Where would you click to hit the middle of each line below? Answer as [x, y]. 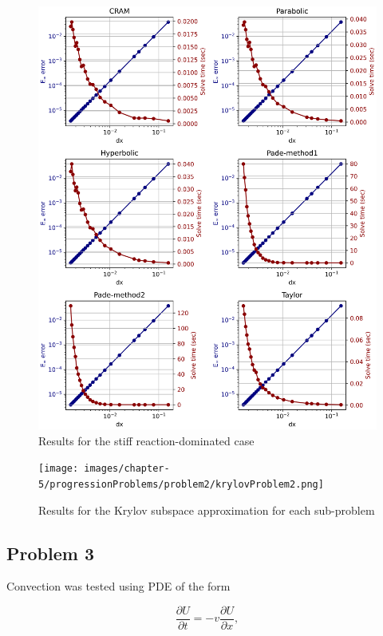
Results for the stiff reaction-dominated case [146, 440]
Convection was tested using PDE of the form [118, 586]
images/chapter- [127, 469]
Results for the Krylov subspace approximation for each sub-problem [207, 510]
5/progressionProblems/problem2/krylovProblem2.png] [181, 484]
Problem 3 [50, 553]
